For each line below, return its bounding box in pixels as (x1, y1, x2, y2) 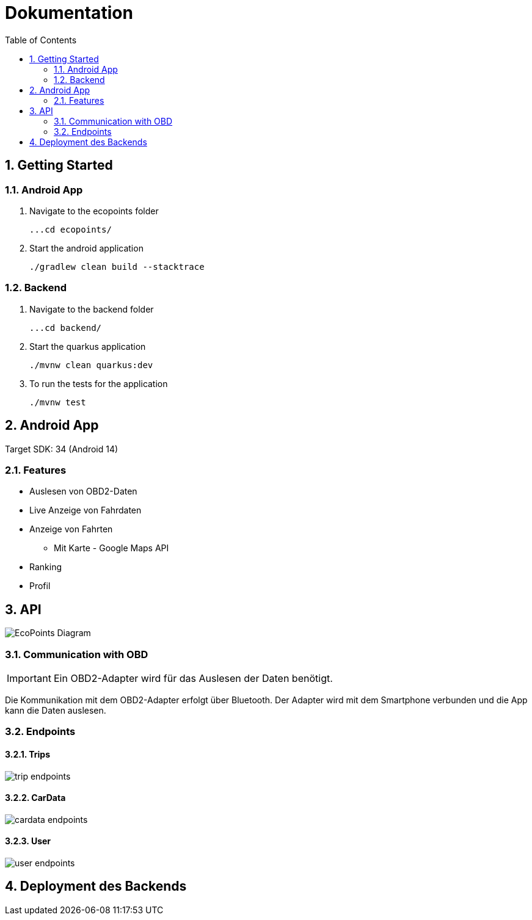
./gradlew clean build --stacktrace (29, 261, 205, 272)
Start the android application (29, 242, 144, 253)
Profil (29, 581, 51, 592)
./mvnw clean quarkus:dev (29, 360, 153, 370)
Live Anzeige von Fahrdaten (29, 505, 142, 516)
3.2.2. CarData (5, 792, 66, 803)
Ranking (29, 562, 62, 573)
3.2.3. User (5, 836, 51, 847)
